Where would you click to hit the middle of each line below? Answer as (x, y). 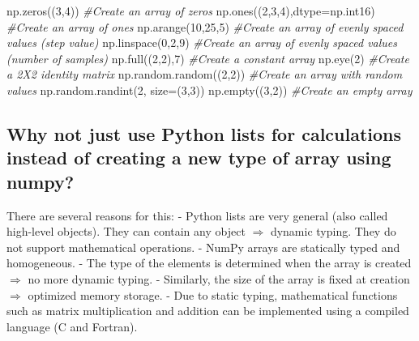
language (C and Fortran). (72, 326)
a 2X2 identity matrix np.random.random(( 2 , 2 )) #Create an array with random (205, 74)
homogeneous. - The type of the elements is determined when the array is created (209, 263)
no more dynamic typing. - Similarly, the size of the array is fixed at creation (219, 278)
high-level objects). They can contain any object (126, 231)
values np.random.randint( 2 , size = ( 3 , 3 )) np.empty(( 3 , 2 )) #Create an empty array (209, 90)
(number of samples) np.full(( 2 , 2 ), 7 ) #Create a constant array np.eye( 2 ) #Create (208, 58)
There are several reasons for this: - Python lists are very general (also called (197, 215)
